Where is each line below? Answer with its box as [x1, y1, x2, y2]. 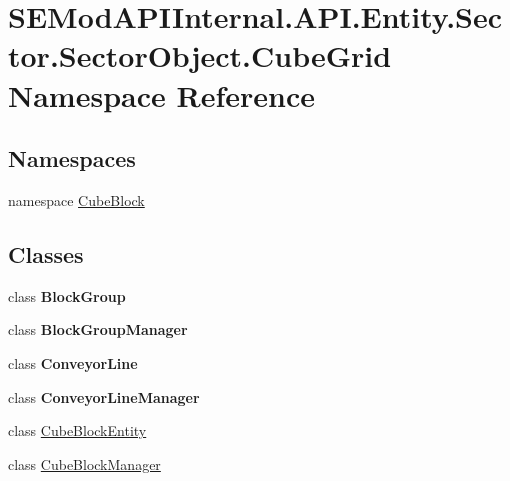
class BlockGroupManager [8, 319, 188, 340]
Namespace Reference [8, 74, 315, 115]
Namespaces [8, 143, 136, 174]
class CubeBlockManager [8, 453, 161, 474]
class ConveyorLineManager [8, 386, 200, 407]
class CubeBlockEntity [8, 420, 147, 441]
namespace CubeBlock [8, 189, 145, 210]
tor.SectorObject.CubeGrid [8, 35, 392, 76]
